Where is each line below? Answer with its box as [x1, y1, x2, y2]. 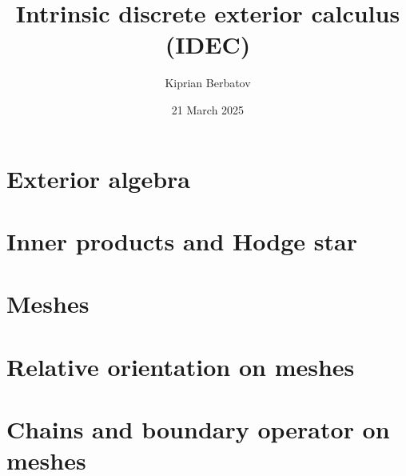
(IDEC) [165, 28, 251, 61]
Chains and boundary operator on [6, 413, 390, 445]
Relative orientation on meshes [6, 350, 355, 382]
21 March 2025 [171, 101, 245, 118]
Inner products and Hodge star [6, 224, 357, 257]
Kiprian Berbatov [165, 74, 251, 91]
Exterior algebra [6, 162, 190, 194]
